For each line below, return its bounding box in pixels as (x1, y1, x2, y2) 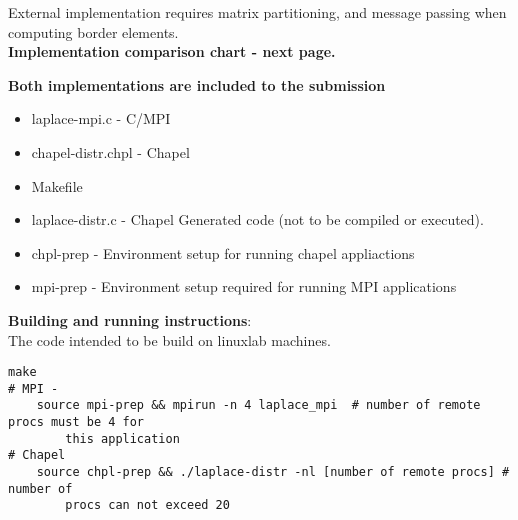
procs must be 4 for (8, 415, 145, 430)
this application (65, 431, 180, 446)
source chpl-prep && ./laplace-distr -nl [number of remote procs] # (36, 465, 510, 480)
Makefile (31, 175, 83, 196)
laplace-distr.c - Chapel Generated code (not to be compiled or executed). (31, 209, 484, 230)
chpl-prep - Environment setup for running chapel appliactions (31, 242, 415, 263)
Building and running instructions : (8, 309, 252, 330)
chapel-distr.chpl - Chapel (31, 141, 190, 162)
